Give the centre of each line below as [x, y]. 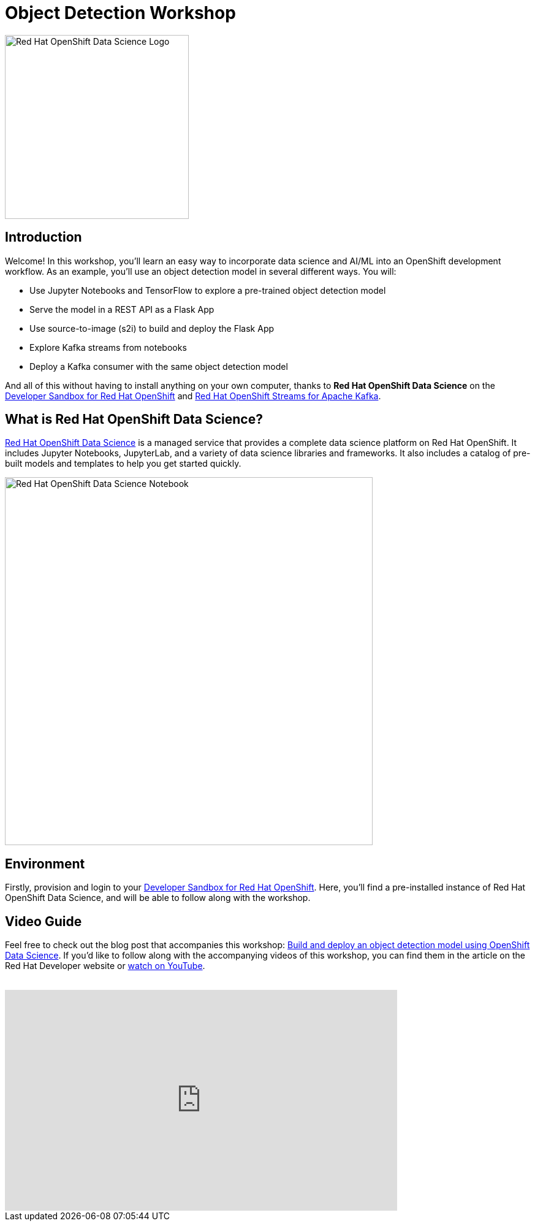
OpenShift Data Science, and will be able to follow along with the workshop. [158, 898]
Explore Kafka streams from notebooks [108, 347]
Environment [45, 864]
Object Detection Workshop [120, 13]
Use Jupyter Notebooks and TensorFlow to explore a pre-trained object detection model [208, 290]
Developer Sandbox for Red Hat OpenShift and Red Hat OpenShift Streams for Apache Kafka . [193, 396]
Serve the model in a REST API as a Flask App [122, 309]
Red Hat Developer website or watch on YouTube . [105, 966]
